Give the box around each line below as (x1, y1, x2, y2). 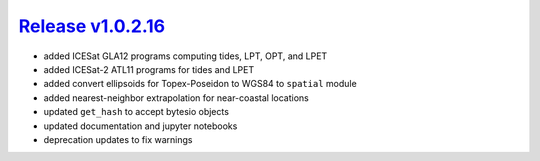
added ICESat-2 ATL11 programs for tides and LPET (43, 63, 255, 75)
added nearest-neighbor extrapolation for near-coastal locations (43, 91, 309, 104)
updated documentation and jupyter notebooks (43, 120, 238, 132)
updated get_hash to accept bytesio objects (43, 106, 230, 118)
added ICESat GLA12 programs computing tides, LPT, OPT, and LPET (43, 50, 328, 62)
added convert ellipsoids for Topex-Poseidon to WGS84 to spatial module (43, 78, 357, 90)
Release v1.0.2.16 (18, 15, 166, 37)
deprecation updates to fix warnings (43, 133, 193, 145)
